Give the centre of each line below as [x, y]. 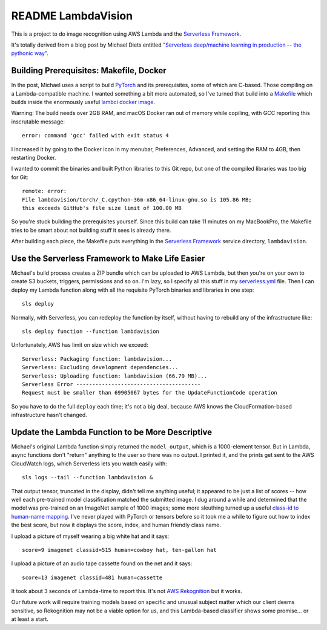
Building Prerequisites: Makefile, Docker [89, 71]
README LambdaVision [72, 16]
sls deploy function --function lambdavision [91, 331]
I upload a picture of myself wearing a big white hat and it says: [90, 536]
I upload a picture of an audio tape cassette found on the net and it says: [102, 563]
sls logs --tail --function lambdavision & [88, 477]
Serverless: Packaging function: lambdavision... [97, 359]
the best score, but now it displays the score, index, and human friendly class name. [116, 525]
